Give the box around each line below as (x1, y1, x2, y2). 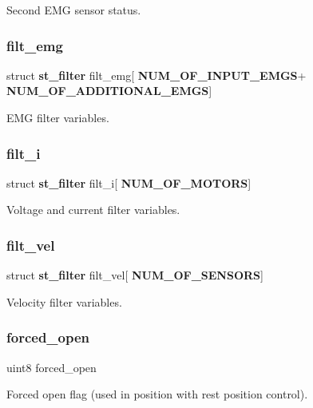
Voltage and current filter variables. (6, 201, 180, 218)
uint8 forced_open (6, 358, 97, 375)
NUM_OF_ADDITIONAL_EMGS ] (6, 82, 212, 99)
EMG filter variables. (6, 109, 109, 125)
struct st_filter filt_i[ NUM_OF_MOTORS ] (6, 174, 252, 191)
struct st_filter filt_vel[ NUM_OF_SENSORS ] (6, 267, 263, 283)
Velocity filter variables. (6, 293, 122, 310)
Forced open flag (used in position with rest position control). (6, 386, 308, 402)
